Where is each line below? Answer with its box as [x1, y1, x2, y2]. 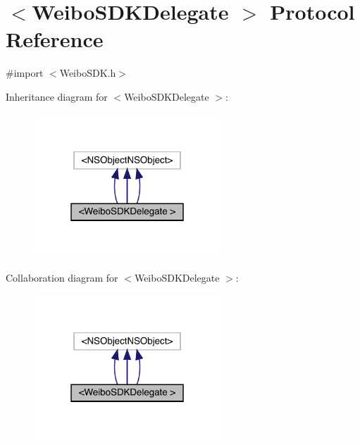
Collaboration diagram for [6, 270, 118, 285]
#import [6, 65, 44, 80]
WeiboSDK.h [59, 65, 116, 80]
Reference [6, 25, 104, 54]
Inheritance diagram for [6, 89, 108, 104]
